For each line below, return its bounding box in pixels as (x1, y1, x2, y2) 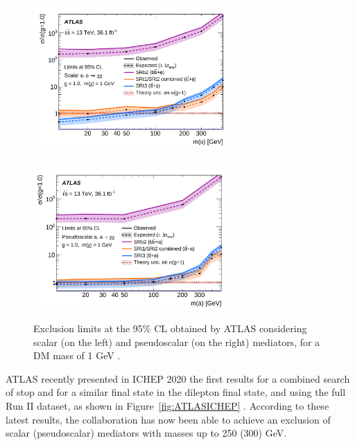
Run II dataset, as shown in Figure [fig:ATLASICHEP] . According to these (6, 399, 329, 412)
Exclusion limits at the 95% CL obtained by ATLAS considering (33, 321, 307, 336)
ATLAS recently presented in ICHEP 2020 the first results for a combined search (6, 371, 350, 385)
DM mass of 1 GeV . (33, 348, 121, 363)
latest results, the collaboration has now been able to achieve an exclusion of (6, 412, 331, 426)
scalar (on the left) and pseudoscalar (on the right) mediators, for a (33, 334, 320, 349)
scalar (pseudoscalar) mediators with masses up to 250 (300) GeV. (6, 426, 287, 440)
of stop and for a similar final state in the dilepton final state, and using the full (6, 385, 346, 399)
